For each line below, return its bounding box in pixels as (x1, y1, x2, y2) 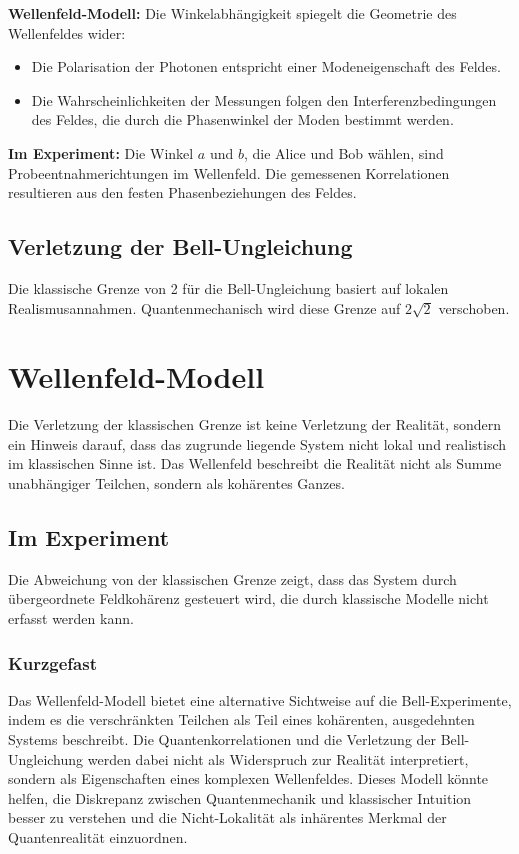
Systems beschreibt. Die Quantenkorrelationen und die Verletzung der (8, 729, 437, 750)
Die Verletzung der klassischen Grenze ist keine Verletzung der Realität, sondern (8, 414, 502, 435)
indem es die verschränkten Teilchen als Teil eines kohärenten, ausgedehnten (8, 709, 475, 730)
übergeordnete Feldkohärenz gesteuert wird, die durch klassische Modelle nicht (8, 588, 489, 609)
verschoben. (438, 297, 510, 318)
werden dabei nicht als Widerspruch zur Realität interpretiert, (87, 748, 469, 769)
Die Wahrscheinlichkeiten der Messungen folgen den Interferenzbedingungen (31, 89, 497, 110)
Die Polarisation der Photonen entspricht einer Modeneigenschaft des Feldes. (31, 56, 501, 77)
